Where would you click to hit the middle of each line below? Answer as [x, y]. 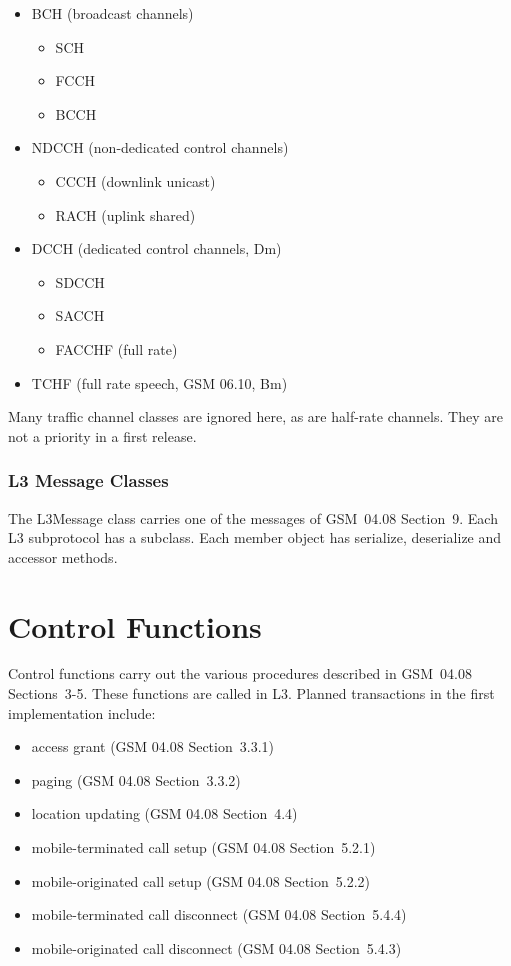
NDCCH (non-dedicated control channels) [160, 147]
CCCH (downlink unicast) [135, 180]
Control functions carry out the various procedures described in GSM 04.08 [240, 673]
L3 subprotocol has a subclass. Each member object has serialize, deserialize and [255, 537]
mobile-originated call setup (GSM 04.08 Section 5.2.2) [200, 880]
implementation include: [82, 712]
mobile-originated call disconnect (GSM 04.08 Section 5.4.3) [216, 947]
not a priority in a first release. [102, 435]
